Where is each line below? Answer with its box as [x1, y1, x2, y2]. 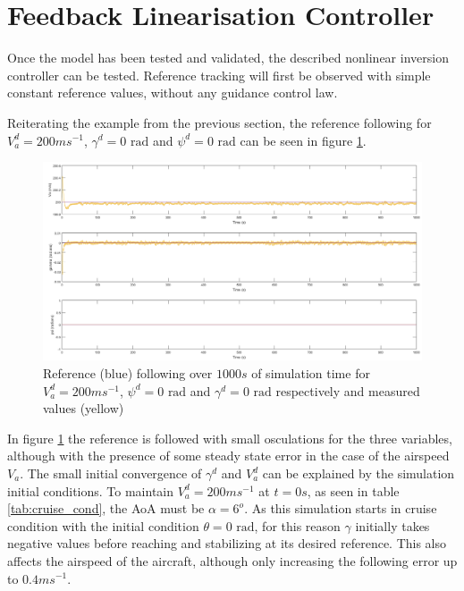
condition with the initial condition [7, 516, 199, 535]
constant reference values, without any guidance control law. [7, 83, 338, 102]
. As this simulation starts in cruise [244, 499, 437, 518]
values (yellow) [43, 399, 124, 418]
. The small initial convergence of [20, 464, 202, 482]
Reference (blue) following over [43, 364, 213, 383]
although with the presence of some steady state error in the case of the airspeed [7, 446, 450, 465]
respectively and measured [275, 381, 420, 400]
